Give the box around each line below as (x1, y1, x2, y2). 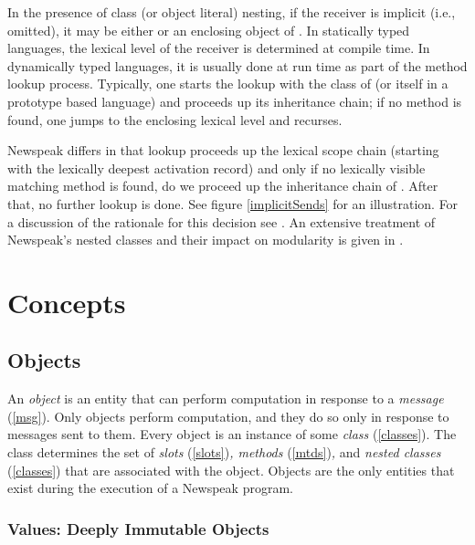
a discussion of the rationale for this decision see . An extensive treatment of (7, 212, 436, 231)
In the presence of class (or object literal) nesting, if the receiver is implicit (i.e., (7, 3, 456, 21)
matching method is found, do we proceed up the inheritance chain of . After (7, 176, 438, 195)
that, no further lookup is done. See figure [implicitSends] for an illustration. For (7, 194, 459, 213)
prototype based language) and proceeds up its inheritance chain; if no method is (7, 91, 462, 110)
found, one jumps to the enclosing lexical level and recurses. (7, 110, 343, 129)
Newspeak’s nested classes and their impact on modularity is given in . (7, 230, 404, 249)
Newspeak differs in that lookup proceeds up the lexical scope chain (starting (7, 141, 439, 160)
